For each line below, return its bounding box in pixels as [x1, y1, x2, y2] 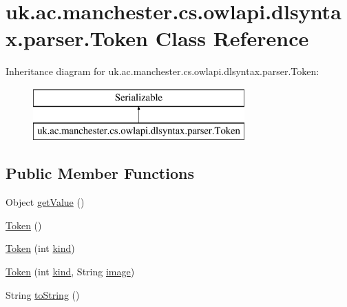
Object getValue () [6, 195, 85, 209]
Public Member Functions [6, 162, 194, 184]
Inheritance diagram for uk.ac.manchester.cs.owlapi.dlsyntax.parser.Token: [6, 64, 319, 78]
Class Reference [155, 24, 309, 52]
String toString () [6, 287, 80, 301]
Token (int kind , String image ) [6, 264, 135, 279]
